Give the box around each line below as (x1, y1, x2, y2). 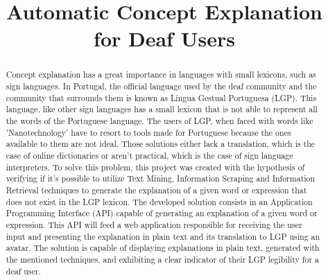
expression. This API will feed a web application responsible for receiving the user (6, 218, 302, 230)
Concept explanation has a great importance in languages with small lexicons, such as (6, 69, 316, 80)
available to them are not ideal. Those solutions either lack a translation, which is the (6, 138, 316, 150)
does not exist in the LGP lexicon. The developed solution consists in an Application (6, 195, 313, 207)
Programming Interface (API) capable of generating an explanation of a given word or (6, 207, 318, 219)
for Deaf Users (94, 24, 235, 53)
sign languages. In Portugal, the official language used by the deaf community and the (6, 80, 317, 92)
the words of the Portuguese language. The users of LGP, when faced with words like (6, 114, 313, 126)
